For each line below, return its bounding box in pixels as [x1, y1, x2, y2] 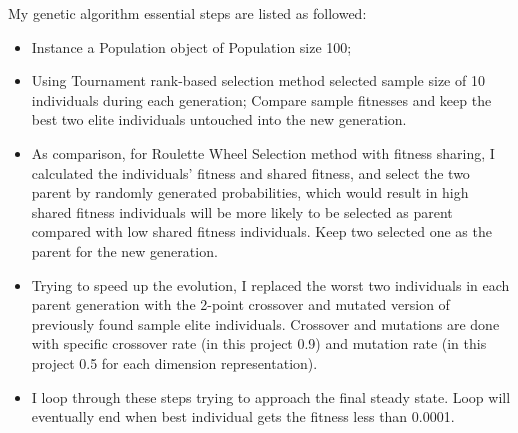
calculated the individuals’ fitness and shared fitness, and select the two [31, 162, 470, 183]
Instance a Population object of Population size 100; [31, 36, 352, 57]
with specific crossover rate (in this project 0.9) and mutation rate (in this [31, 333, 487, 354]
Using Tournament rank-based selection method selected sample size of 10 [31, 70, 485, 91]
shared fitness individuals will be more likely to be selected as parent [31, 201, 453, 222]
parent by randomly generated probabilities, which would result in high [31, 182, 469, 203]
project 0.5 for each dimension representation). [31, 352, 318, 373]
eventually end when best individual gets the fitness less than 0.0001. [31, 406, 455, 427]
